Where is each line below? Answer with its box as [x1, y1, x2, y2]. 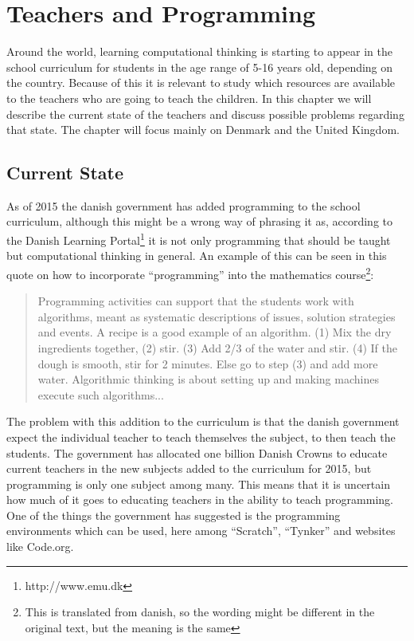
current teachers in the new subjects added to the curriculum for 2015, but [6, 460, 372, 477]
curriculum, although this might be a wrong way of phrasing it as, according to [6, 213, 393, 230]
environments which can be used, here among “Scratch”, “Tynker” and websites [6, 522, 396, 539]
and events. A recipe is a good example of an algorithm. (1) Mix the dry [37, 324, 392, 340]
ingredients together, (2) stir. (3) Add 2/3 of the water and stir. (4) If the [37, 339, 397, 356]
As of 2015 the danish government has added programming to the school [6, 197, 361, 214]
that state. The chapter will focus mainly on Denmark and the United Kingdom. [6, 121, 400, 138]
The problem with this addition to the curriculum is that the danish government [6, 413, 400, 430]
